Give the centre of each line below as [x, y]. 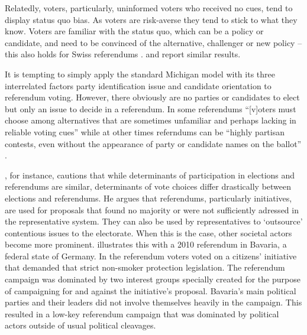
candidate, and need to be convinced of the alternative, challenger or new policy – [153, 42]
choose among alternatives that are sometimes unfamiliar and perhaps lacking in [151, 120]
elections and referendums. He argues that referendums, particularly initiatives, [148, 198]
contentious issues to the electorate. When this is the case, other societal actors [148, 232]
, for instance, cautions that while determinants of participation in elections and [150, 175]
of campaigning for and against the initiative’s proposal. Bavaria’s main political [151, 290]
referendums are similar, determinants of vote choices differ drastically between [148, 186]
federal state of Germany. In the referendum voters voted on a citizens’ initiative [151, 256]
